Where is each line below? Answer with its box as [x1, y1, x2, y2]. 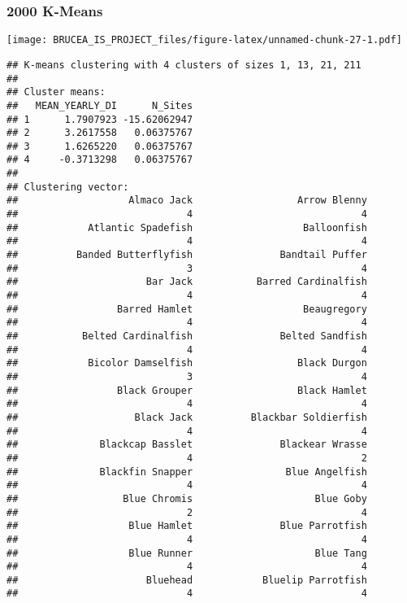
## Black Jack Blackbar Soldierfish [6, 411, 367, 423]
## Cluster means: [6, 86, 106, 98]
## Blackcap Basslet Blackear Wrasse [6, 439, 367, 451]
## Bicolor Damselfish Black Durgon [6, 357, 367, 369]
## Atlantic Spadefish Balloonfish [6, 221, 367, 234]
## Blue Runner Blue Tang [6, 547, 367, 559]
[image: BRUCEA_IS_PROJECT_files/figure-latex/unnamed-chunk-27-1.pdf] [6, 34, 402, 46]
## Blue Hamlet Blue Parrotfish [6, 520, 367, 532]
